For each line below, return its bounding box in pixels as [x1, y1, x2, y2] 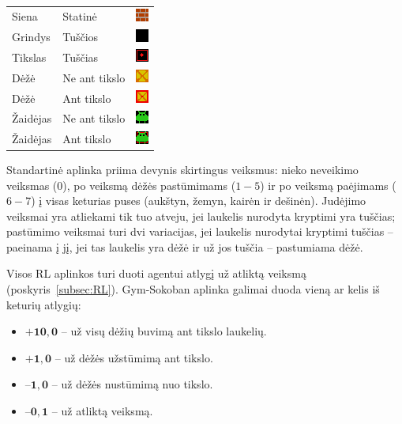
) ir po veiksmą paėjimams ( [260, 176, 396, 193]
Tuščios [62, 28, 99, 45]
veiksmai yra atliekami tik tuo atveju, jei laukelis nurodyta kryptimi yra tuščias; [6, 207, 396, 224]
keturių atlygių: [6, 296, 81, 312]
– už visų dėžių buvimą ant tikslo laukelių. [61, 323, 267, 339]
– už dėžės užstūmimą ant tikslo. [54, 349, 213, 365]
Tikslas [12, 48, 47, 65]
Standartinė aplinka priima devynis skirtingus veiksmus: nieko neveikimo [6, 161, 359, 177]
